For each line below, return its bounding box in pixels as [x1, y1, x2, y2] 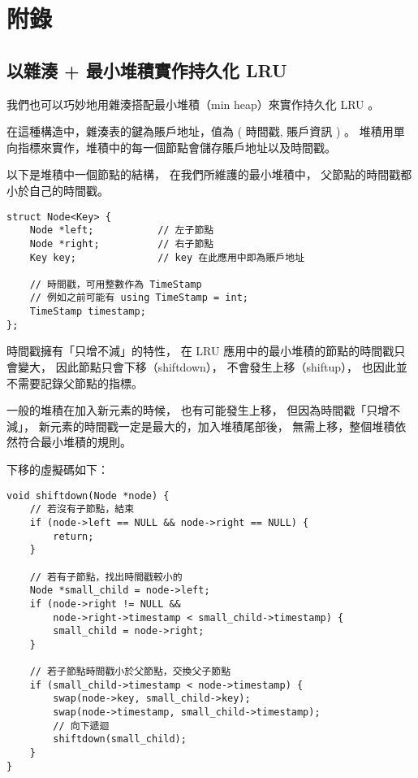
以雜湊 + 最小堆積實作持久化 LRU [6, 57, 287, 82]
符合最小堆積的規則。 [17, 433, 131, 450]
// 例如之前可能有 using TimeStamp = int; [29, 292, 249, 304]
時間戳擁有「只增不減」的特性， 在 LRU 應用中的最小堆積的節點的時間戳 [6, 342, 394, 359]
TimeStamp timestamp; [29, 306, 146, 318]
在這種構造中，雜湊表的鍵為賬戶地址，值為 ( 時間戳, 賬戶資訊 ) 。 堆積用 [6, 123, 394, 140]
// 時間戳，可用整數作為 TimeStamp [29, 278, 202, 290]
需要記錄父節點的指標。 [17, 374, 143, 391]
